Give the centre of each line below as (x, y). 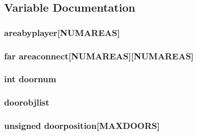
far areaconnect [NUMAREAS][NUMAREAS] (99, 56)
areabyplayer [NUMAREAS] (62, 32)
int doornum (30, 79)
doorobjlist (27, 102)
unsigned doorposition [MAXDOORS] (82, 126)
